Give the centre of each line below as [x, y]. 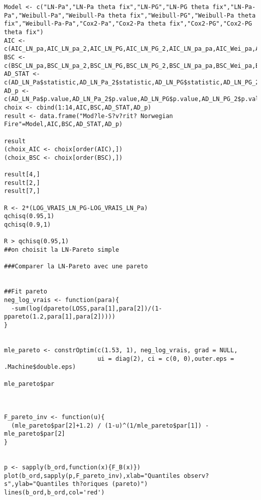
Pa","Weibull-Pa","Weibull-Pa [54, 15]
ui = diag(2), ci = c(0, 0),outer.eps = [166, 359]
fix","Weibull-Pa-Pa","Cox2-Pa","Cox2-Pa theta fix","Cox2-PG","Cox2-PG [128, 24]
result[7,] [22, 191]
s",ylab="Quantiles [36, 484]
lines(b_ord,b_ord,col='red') [54, 493]
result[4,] [22, 175]
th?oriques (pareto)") [110, 484]
